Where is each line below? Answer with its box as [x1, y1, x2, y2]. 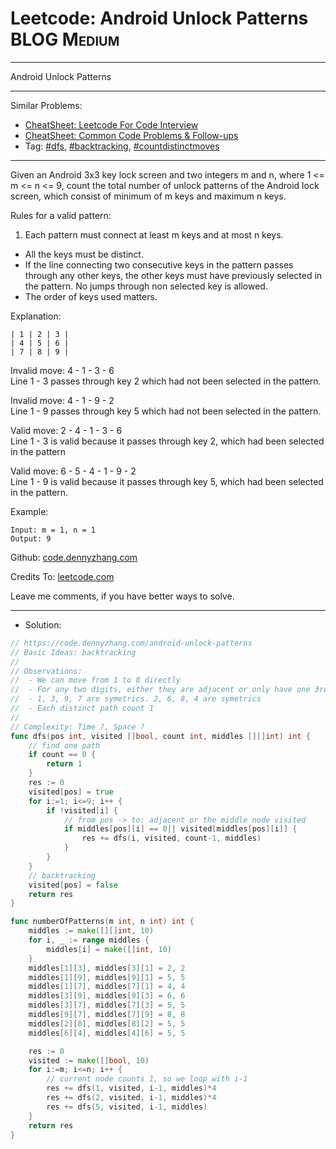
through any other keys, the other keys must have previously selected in [24, 269, 323, 281]
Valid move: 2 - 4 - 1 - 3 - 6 [10, 424, 123, 436]
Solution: [24, 618, 62, 631]
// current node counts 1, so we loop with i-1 [46, 1074, 248, 1084]
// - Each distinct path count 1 [10, 703, 155, 714]
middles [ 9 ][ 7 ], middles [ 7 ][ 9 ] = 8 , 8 [28, 1010, 186, 1020]
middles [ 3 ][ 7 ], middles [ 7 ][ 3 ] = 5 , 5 [28, 1000, 186, 1011]
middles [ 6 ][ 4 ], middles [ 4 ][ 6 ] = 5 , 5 [28, 1028, 186, 1038]
